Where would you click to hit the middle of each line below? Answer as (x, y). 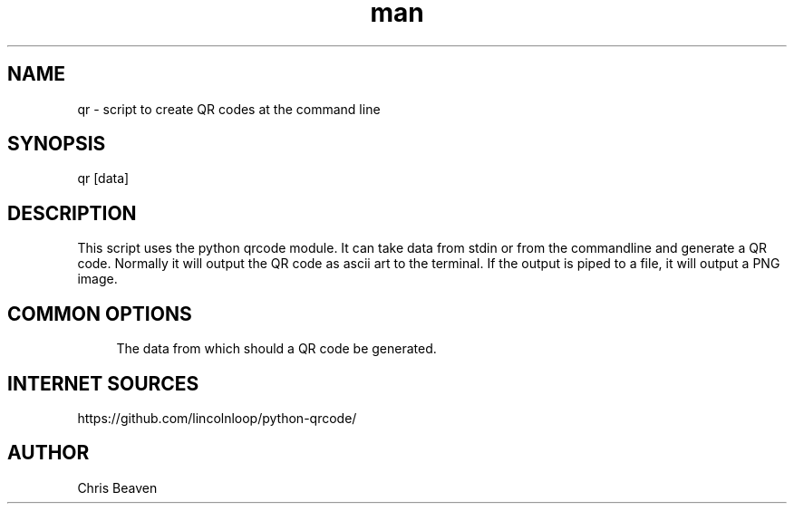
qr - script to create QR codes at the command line (229, 109)
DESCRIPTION (72, 213)
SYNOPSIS (57, 144)
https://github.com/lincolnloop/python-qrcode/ (217, 418)
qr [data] (103, 178)
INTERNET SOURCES (103, 383)
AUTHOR (48, 453)
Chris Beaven (117, 487)
